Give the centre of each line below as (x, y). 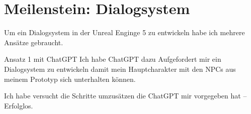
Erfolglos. (19, 105)
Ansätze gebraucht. (34, 42)
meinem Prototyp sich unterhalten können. (70, 79)
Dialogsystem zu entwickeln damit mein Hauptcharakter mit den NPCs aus (120, 69)
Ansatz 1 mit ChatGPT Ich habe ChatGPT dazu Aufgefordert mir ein (113, 59)
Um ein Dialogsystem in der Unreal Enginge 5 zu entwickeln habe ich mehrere (124, 32)
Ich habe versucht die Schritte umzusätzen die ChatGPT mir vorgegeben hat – (125, 96)
